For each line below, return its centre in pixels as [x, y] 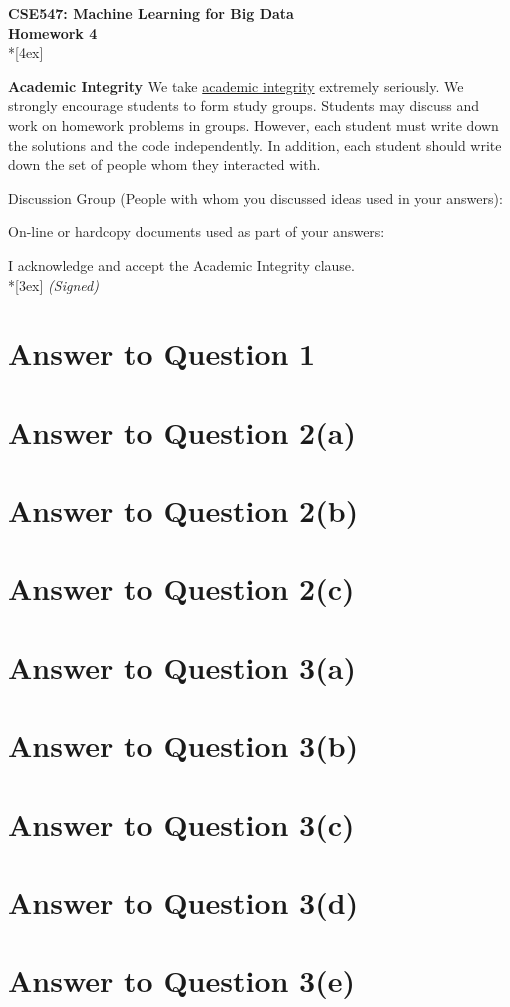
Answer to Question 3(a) [182, 666]
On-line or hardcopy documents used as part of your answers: [196, 231]
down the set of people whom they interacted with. [164, 164]
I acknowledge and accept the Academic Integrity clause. [181, 264]
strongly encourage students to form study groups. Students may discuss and [244, 105]
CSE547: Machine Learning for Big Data [151, 13]
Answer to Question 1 [162, 353]
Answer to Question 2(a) [182, 431]
